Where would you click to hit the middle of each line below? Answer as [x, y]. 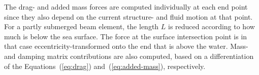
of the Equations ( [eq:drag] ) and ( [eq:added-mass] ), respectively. [105, 66]
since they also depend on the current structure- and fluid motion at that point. [128, 16]
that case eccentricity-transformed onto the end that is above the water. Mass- [126, 46]
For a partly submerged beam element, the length [82, 26]
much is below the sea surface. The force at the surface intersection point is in [126, 36]
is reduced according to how [211, 26]
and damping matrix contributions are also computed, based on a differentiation [129, 56]
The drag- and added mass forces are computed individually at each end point [126, 7]
